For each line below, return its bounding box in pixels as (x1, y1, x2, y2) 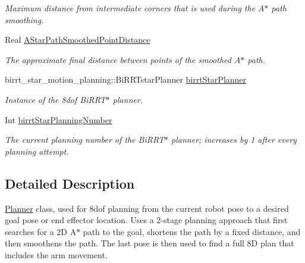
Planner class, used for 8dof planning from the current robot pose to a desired (5, 202, 289, 214)
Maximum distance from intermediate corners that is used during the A (5, 2, 265, 14)
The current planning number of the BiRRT (5, 133, 165, 146)
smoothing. (5, 13, 44, 26)
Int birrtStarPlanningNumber (5, 113, 112, 126)
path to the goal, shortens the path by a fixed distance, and (83, 225, 301, 237)
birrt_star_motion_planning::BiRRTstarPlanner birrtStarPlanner (5, 73, 247, 86)
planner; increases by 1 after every (171, 133, 297, 146)
